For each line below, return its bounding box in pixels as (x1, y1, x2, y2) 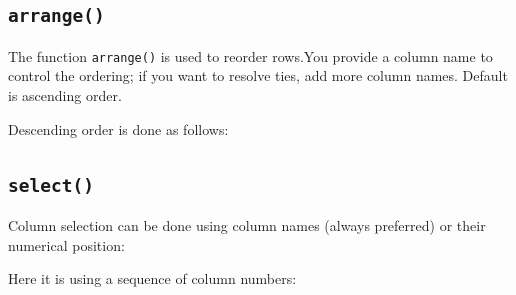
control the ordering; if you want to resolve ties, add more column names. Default (8, 65, 508, 86)
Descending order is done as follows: (8, 118, 229, 139)
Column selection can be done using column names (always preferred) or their (8, 215, 486, 235)
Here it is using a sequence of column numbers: (8, 268, 297, 289)
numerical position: (8, 234, 125, 255)
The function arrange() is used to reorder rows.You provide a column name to (8, 45, 493, 66)
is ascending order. (8, 85, 122, 106)
